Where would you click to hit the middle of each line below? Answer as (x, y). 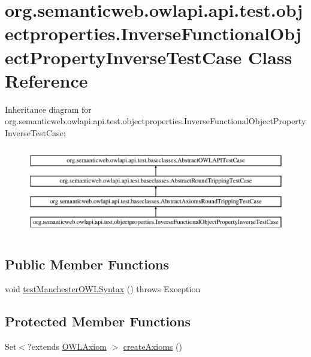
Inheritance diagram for (48, 109)
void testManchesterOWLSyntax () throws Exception (103, 289)
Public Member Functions (87, 264)
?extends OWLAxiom (67, 346)
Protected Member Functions (98, 321)
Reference (46, 80)
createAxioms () (153, 346)
